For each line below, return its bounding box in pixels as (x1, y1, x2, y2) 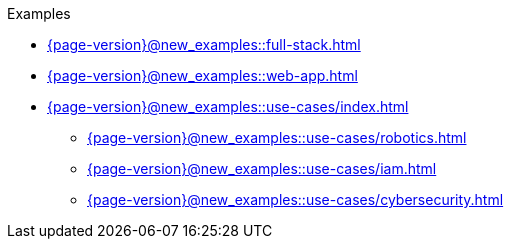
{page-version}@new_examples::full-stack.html (47, 36, 361, 53)
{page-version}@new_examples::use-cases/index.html (47, 98, 409, 115)
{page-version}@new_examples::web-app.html (47, 67, 358, 84)
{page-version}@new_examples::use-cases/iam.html (87, 160, 437, 177)
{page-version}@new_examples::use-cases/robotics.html (87, 129, 467, 146)
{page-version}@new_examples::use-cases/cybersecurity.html (87, 191, 504, 208)
